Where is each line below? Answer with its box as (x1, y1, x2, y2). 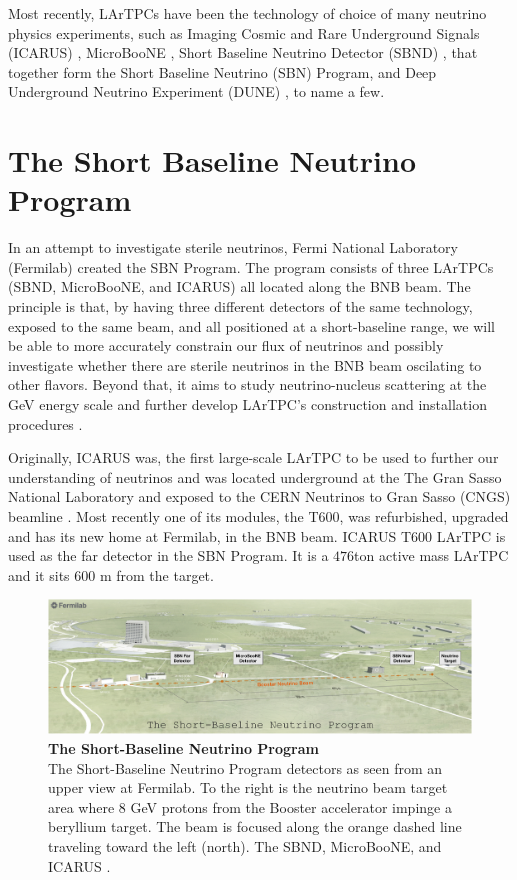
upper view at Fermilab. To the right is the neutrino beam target (48, 777, 448, 798)
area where (48, 796, 115, 817)
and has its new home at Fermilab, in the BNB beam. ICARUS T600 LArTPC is (8, 525, 506, 546)
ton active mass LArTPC (354, 545, 509, 566)
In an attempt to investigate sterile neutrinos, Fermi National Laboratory (8, 237, 459, 258)
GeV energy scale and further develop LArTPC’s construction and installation (8, 394, 487, 415)
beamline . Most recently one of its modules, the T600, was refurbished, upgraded (8, 506, 509, 526)
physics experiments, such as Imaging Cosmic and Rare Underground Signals (8, 22, 480, 43)
